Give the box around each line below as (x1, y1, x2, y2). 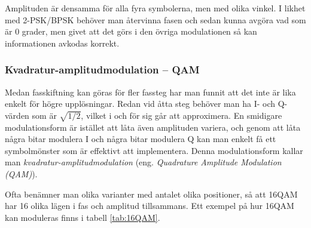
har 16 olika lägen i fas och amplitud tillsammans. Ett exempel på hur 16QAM (5, 199, 294, 212)
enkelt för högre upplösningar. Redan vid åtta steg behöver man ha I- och (5, 97, 276, 110)
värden (5, 109, 29, 121)
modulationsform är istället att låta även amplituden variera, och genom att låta (5, 121, 301, 133)
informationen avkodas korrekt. (5, 36, 120, 49)
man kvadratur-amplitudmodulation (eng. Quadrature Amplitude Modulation (5, 156, 282, 168)
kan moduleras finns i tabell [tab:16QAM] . (5, 211, 160, 223)
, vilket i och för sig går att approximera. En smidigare (81, 109, 282, 121)
